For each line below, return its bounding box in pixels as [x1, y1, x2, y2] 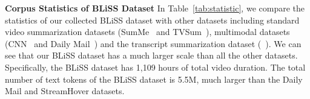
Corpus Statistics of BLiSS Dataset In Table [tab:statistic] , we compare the [5, 2, 305, 14]
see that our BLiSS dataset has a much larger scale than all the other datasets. [5, 49, 298, 62]
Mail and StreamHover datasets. [5, 85, 125, 97]
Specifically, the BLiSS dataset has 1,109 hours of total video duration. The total [5, 60, 306, 73]
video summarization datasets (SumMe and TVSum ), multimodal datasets [5, 25, 290, 38]
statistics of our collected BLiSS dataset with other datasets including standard [5, 13, 300, 26]
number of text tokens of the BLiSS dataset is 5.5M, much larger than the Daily [5, 72, 303, 85]
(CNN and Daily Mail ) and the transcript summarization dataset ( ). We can [5, 37, 302, 49]
